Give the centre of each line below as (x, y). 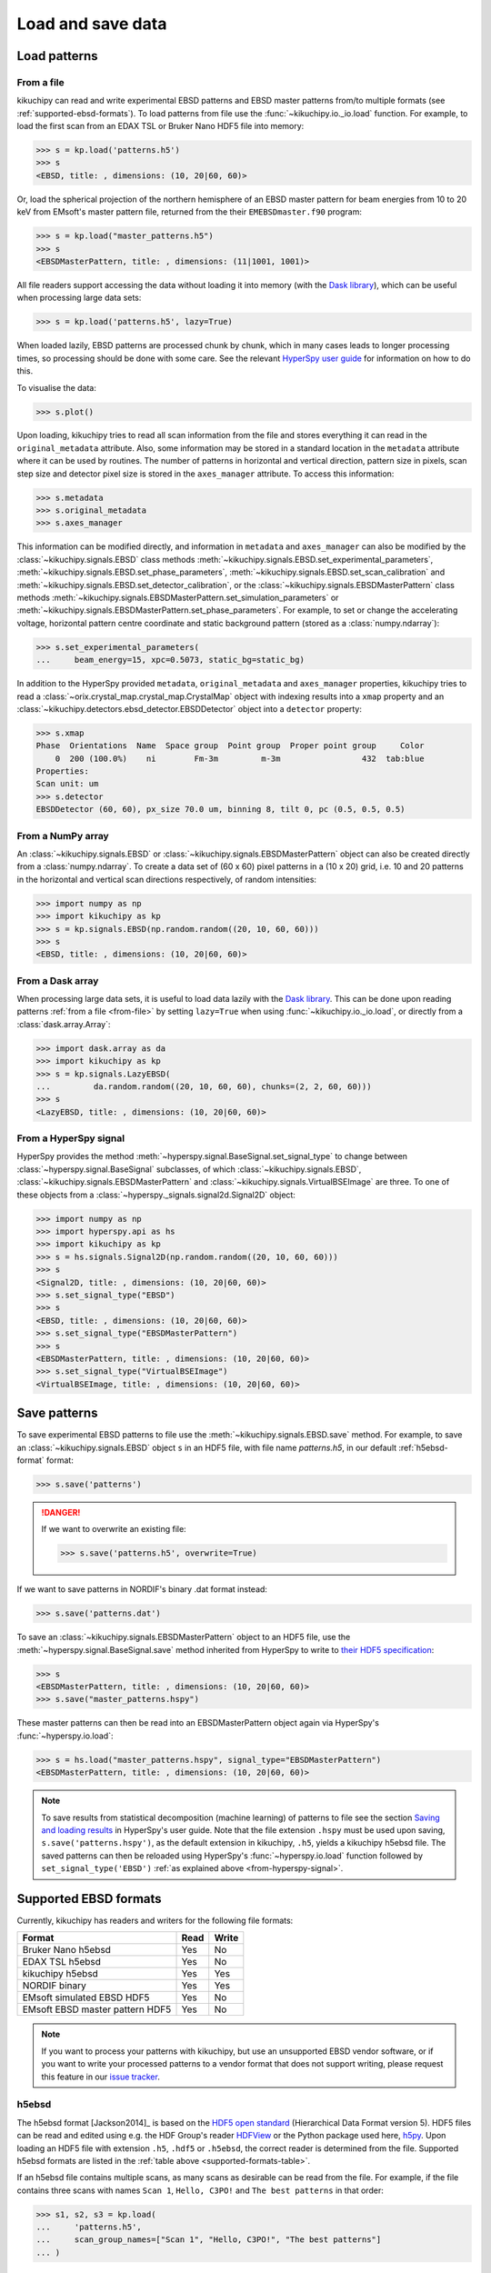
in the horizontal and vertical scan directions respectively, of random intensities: (167, 879)
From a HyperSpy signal (71, 1138)
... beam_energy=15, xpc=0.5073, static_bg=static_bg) (170, 660)
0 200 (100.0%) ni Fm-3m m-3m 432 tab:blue (240, 758)
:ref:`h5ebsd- (424, 1447)
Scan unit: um (67, 784)
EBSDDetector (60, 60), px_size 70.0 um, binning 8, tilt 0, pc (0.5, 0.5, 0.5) (220, 810)
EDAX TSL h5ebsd (62, 1962)
